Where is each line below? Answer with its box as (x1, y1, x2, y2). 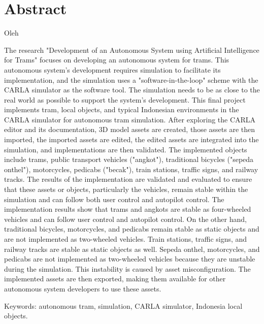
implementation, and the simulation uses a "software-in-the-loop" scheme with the (4, 74, 258, 85)
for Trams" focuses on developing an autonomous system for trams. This (4, 54, 229, 65)
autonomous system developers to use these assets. (4, 283, 161, 294)
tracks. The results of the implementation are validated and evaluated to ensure (4, 174, 252, 184)
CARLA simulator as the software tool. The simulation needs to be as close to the (4, 84, 260, 95)
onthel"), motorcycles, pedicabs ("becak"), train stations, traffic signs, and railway (4, 164, 258, 174)
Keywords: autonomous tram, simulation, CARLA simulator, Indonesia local (4, 300, 243, 311)
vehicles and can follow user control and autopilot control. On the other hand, (4, 213, 247, 224)
